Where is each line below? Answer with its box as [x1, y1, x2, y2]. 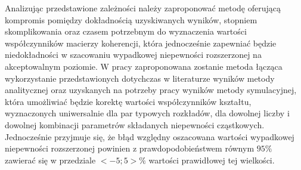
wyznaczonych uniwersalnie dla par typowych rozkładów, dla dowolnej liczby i [5, 107, 290, 119]
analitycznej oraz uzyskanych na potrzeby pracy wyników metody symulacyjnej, [5, 84, 297, 96]
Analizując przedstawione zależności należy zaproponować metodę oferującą [5, 2, 281, 14]
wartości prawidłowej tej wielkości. [148, 153, 275, 166]
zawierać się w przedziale [5, 153, 96, 166]
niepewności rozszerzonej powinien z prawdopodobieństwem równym [5, 142, 255, 154]
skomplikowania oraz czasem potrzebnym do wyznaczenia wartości [5, 25, 247, 38]
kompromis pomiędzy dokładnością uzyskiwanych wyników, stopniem [5, 13, 257, 26]
